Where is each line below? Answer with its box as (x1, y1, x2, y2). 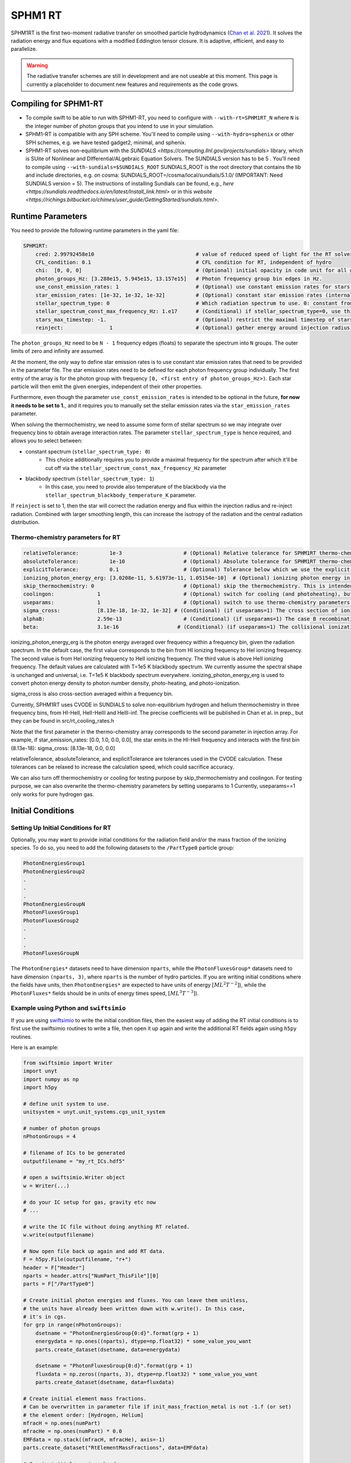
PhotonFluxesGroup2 (23, 917, 79, 924)
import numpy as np (23, 1076, 79, 1083)
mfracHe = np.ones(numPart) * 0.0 (23, 1428, 122, 1435)
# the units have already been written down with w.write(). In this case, (23, 1305, 246, 1312)
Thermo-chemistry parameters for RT (11, 533, 121, 541)
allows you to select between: (11, 437, 83, 444)
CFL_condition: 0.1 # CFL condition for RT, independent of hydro (35, 259, 332, 266)
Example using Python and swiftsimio (11, 1004, 126, 1012)
